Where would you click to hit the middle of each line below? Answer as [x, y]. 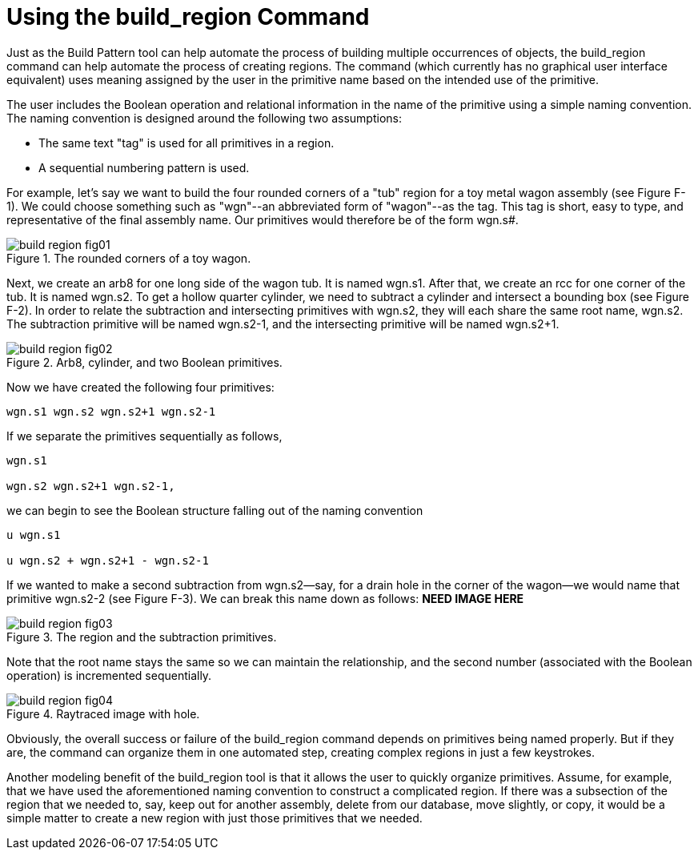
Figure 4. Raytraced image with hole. [103, 713]
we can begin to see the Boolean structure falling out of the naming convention [215, 510]
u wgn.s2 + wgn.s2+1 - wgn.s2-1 [108, 560]
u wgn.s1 [34, 534]
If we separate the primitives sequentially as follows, [144, 436]
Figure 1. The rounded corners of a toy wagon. [129, 258]
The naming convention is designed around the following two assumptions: [204, 118]
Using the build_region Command [188, 17]
